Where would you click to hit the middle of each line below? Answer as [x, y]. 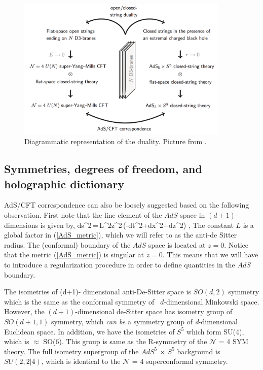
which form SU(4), [215, 331]
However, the [24, 311]
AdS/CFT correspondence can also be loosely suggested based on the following [127, 205]
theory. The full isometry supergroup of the [71, 351]
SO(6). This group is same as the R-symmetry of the [125, 341]
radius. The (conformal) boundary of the [67, 244]
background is [199, 351]
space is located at [177, 244]
